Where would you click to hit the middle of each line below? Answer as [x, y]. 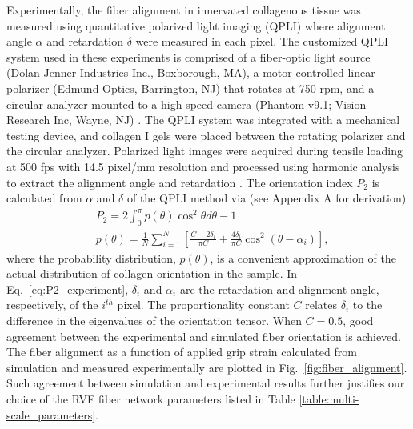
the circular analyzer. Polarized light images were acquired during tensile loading [204, 151]
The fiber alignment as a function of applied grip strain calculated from [182, 352]
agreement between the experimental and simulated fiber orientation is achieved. [204, 336]
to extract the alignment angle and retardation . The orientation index [180, 182]
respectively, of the [52, 305]
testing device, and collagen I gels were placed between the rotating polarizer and [206, 135]
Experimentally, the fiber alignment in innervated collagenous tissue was [184, 10]
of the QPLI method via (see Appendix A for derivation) [267, 198]
